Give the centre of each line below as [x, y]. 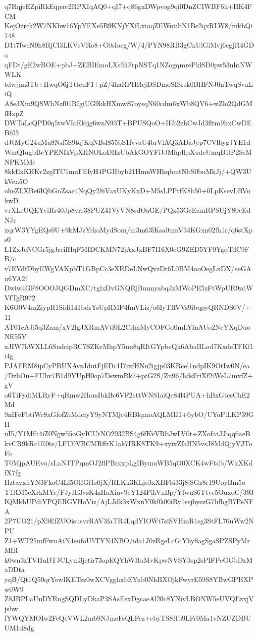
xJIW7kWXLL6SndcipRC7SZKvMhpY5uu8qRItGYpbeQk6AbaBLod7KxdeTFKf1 [129, 346]
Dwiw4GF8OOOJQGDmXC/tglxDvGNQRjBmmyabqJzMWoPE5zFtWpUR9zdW [129, 288]
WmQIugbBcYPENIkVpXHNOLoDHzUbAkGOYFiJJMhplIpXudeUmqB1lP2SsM [128, 151]
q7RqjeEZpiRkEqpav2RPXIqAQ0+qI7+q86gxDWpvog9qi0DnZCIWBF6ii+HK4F [128, 6]
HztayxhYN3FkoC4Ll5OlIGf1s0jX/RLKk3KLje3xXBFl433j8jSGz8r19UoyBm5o [125, 482]
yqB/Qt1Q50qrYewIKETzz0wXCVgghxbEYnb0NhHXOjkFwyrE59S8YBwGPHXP [129, 579]
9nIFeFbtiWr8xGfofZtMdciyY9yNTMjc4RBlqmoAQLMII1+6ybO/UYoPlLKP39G [129, 414]
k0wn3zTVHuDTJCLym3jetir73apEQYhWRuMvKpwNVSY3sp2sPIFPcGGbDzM [129, 559]
